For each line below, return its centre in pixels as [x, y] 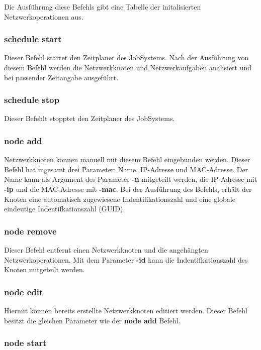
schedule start [33, 39]
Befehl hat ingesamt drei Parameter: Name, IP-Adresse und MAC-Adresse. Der [126, 169]
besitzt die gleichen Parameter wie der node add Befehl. [92, 320]
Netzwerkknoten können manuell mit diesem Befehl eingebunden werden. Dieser [127, 159]
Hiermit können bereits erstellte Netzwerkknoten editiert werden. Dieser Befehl [126, 310]
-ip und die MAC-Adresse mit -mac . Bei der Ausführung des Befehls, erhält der [128, 189]
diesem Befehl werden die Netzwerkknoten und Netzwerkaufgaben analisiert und [128, 67]
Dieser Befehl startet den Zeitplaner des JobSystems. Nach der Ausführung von [126, 57]
